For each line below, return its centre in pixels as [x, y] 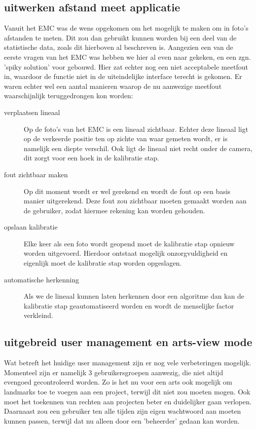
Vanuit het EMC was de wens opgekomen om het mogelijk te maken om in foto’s [126, 28]
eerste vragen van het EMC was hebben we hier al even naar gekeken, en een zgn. [128, 57]
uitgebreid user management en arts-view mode [128, 342]
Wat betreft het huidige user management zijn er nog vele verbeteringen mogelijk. [128, 363]
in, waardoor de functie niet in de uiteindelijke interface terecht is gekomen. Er [123, 76]
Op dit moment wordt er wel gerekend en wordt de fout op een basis [127, 191]
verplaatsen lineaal [32, 112]
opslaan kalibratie [31, 227]
